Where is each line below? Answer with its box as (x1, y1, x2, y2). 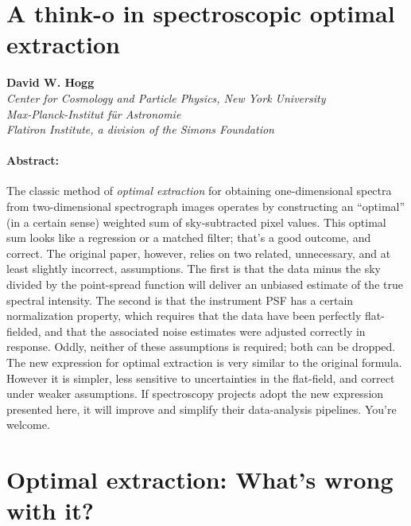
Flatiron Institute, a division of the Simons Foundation (6, 121, 274, 138)
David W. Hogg (6, 74, 95, 91)
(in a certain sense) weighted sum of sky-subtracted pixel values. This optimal (6, 213, 386, 230)
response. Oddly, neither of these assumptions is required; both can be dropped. (6, 338, 396, 355)
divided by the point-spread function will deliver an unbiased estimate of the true (6, 276, 403, 293)
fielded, (6, 322, 41, 339)
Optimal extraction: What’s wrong (6, 463, 394, 496)
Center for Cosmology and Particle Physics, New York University (6, 89, 326, 106)
